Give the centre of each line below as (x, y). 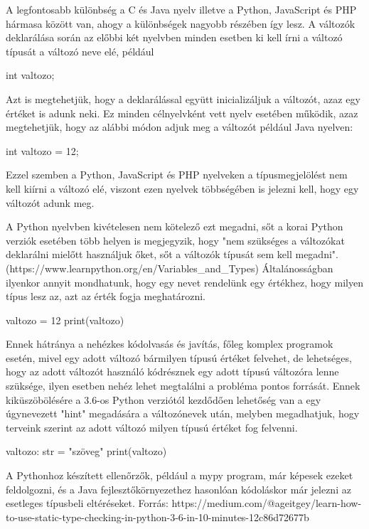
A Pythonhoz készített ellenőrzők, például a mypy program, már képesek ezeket (180, 475)
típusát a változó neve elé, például (80, 51)
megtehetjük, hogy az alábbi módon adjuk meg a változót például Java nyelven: (180, 127)
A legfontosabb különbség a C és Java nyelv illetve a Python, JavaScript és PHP (181, 9)
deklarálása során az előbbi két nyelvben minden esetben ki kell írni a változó (174, 37)
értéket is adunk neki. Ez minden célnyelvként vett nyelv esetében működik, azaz (182, 113)
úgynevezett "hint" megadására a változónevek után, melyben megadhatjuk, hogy (183, 413)
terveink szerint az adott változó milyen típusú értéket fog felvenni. (152, 427)
